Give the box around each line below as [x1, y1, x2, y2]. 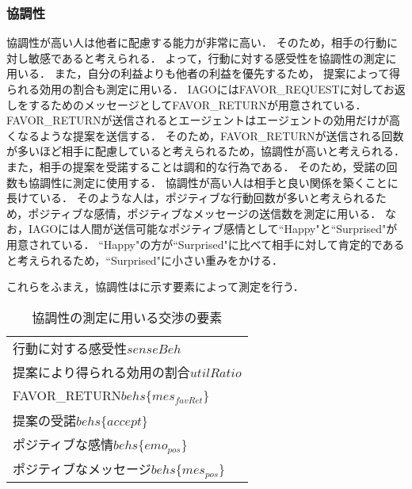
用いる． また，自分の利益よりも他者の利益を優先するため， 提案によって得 [6, 65, 400, 82]
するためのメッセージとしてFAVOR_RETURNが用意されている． [28, 96, 367, 113]
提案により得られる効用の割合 [13, 362, 190, 381]
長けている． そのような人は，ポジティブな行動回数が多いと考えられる [6, 189, 376, 206]
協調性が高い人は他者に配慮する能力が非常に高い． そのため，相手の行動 [6, 34, 387, 51]
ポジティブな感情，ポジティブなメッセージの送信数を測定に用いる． [28, 204, 382, 221]
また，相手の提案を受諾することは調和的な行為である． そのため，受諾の [6, 158, 387, 174]
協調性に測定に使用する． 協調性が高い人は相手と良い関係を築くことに [28, 174, 399, 190]
